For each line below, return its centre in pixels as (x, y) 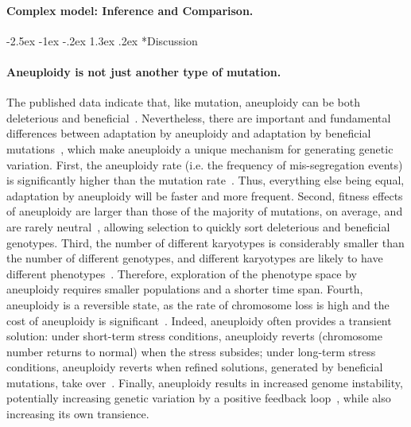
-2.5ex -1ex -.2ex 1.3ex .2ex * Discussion (102, 40)
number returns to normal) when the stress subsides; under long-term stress (191, 351)
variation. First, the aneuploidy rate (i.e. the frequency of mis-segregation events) (205, 164)
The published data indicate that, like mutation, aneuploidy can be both (184, 102)
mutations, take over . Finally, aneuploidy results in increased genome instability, (205, 382)
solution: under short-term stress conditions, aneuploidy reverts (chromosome (195, 336)
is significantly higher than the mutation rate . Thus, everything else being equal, (205, 180)
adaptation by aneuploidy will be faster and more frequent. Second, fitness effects (205, 195)
